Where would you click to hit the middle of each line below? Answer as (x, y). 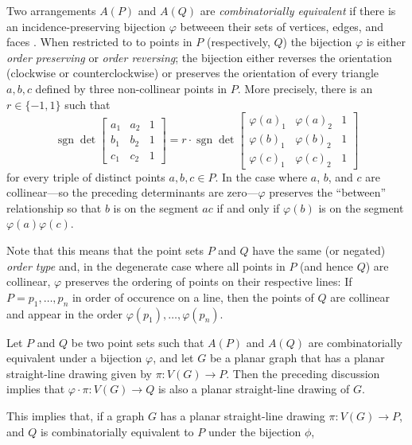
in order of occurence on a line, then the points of (193, 297)
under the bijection (255, 431)
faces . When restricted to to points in (99, 42)
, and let (173, 358)
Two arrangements (51, 10)
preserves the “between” (328, 192)
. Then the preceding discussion (303, 373)
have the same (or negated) (319, 250)
